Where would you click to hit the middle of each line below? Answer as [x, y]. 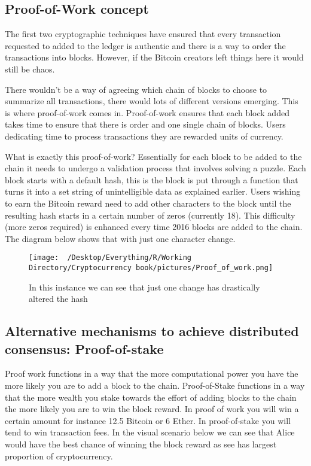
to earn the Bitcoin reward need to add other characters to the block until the [148, 203]
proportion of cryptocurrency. [59, 456]
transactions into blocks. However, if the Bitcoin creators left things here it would [154, 57]
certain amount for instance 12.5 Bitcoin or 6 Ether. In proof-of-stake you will [148, 420]
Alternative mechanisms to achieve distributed [152, 331]
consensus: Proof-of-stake [84, 348]
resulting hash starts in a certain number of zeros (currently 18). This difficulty [150, 215]
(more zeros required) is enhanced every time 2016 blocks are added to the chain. [154, 227]
